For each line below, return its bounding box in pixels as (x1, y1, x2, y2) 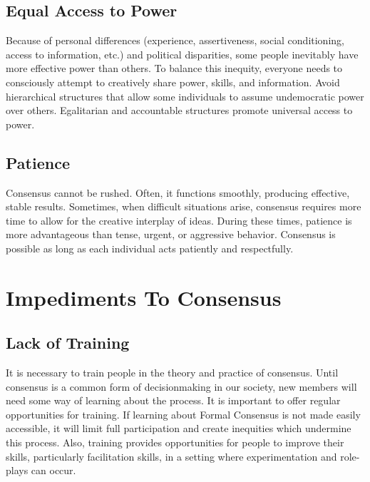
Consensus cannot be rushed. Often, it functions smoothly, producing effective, (6, 185, 350, 200)
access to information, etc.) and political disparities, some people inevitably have (6, 46, 359, 61)
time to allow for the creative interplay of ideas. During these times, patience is (6, 212, 352, 227)
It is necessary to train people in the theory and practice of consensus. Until (6, 365, 339, 380)
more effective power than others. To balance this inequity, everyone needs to (6, 61, 343, 76)
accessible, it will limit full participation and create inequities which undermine (6, 421, 351, 436)
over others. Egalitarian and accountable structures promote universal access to (6, 103, 353, 118)
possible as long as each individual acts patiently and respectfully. (6, 240, 294, 255)
